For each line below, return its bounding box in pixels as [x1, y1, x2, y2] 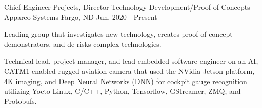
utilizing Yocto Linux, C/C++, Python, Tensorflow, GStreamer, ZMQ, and [4, 86, 241, 96]
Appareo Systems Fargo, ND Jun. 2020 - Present [4, 11, 157, 22]
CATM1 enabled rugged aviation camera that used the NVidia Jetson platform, [4, 65, 255, 76]
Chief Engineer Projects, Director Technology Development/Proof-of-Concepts [4, 2, 250, 12]
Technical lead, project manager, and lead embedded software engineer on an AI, [4, 56, 258, 66]
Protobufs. [4, 95, 37, 106]
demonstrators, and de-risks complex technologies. [4, 38, 162, 49]
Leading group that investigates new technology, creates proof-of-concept [4, 29, 233, 39]
